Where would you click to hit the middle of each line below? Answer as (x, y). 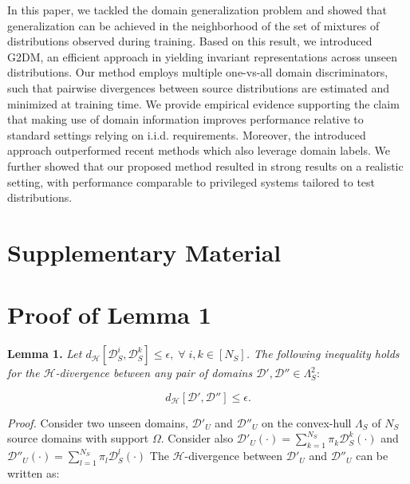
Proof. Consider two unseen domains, (98, 422)
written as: (34, 473)
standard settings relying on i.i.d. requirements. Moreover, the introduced (187, 134)
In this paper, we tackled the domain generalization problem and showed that (197, 10)
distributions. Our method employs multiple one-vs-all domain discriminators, (198, 72)
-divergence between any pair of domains (154, 373)
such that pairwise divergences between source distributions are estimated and (199, 87)
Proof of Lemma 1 (109, 315)
